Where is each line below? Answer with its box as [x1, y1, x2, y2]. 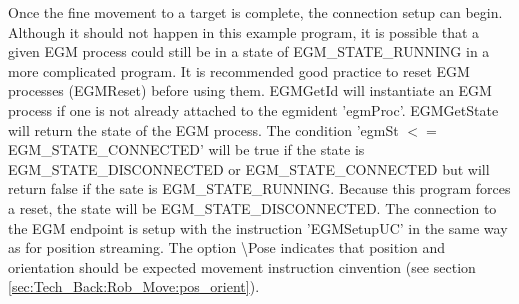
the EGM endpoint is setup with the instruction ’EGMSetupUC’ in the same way [8, 217, 508, 238]
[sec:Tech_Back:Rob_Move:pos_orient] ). [8, 276, 260, 297]
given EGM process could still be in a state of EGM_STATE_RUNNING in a [8, 41, 490, 62]
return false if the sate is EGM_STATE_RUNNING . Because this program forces [8, 178, 511, 199]
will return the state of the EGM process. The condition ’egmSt [8, 119, 399, 140]
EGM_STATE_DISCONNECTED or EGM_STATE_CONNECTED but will [8, 158, 490, 179]
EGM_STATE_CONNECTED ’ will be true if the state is [8, 139, 365, 160]
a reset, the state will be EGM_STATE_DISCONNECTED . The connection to [8, 197, 497, 218]
